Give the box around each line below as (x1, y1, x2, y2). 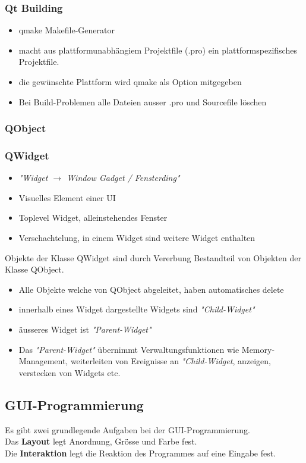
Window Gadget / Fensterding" (67, 171, 180, 184)
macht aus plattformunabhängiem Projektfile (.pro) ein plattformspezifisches (18, 43, 297, 56)
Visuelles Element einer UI (18, 191, 116, 204)
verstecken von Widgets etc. (18, 366, 121, 378)
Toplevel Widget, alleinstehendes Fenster (18, 211, 168, 224)
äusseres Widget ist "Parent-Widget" (18, 323, 152, 335)
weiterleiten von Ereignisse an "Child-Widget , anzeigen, (70, 355, 271, 367)
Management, (18, 355, 68, 367)
